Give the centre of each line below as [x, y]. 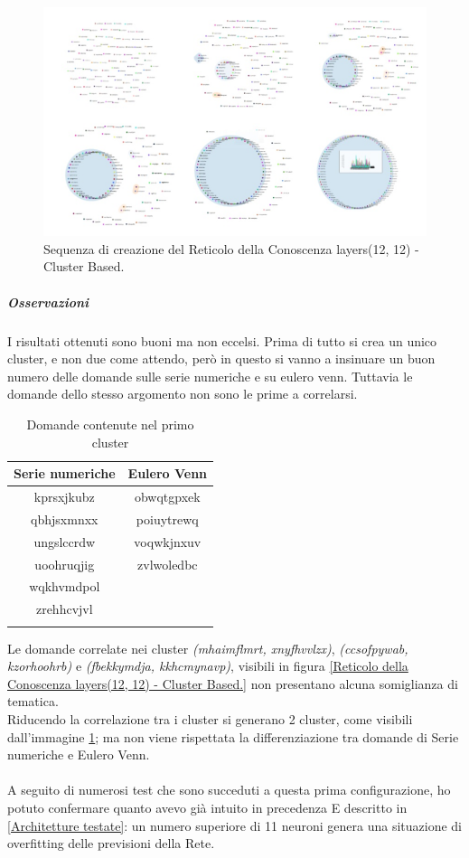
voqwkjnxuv [168, 541]
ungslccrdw [65, 541]
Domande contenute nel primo [110, 424]
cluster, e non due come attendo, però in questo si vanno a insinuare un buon [221, 358]
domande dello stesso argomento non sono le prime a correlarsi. [183, 394]
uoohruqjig [65, 564]
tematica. [33, 701]
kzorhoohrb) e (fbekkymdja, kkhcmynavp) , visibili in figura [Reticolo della [208, 666]
